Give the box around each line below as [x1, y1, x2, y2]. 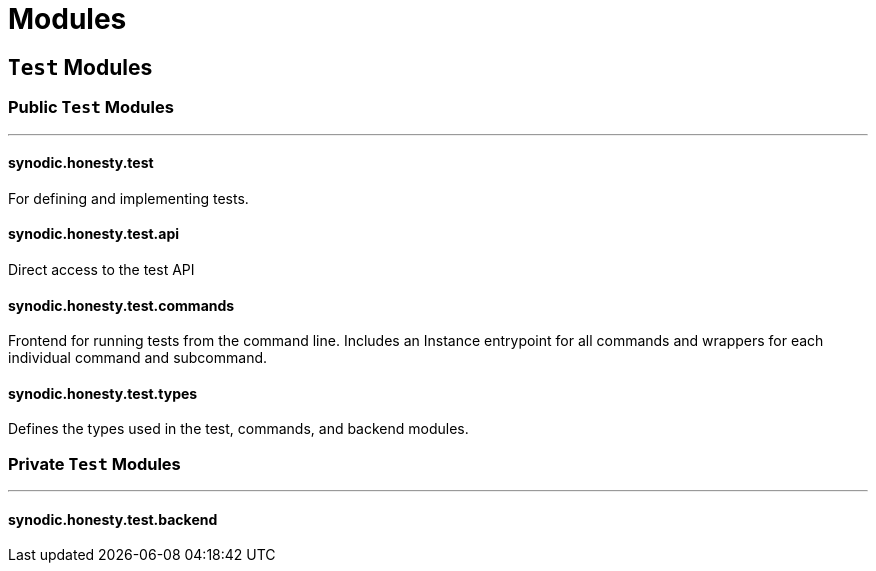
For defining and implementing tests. [8, 189, 249, 207]
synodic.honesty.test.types [8, 384, 198, 402]
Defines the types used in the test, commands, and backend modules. [8, 420, 469, 438]
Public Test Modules [8, 97, 174, 118]
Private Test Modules [8, 453, 181, 474]
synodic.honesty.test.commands [8, 296, 235, 314]
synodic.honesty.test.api [8, 225, 180, 243]
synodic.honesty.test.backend [8, 510, 218, 528]
